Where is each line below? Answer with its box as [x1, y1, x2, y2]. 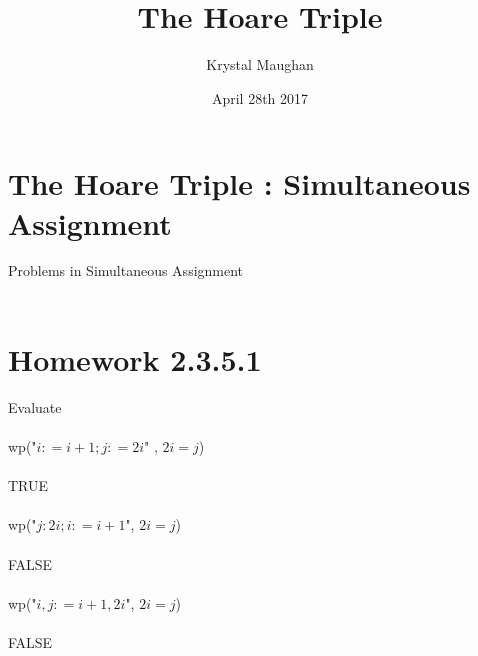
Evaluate [8, 396, 62, 417]
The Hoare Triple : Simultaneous [8, 163, 471, 204]
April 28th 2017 [211, 87, 309, 108]
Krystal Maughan [206, 54, 314, 75]
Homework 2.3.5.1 [8, 338, 262, 379]
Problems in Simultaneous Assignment [8, 260, 244, 281]
